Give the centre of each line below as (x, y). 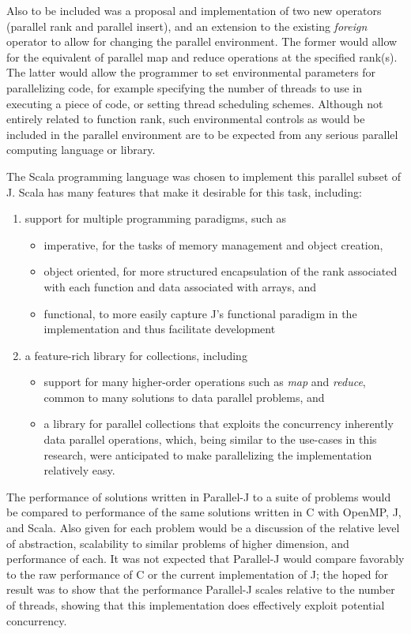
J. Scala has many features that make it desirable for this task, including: (184, 191)
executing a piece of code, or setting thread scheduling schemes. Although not (195, 103)
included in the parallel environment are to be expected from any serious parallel (202, 134)
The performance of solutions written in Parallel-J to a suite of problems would (199, 496)
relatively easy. (79, 470)
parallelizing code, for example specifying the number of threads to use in (184, 87)
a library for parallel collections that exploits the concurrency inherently (219, 424)
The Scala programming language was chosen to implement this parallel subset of (204, 176)
